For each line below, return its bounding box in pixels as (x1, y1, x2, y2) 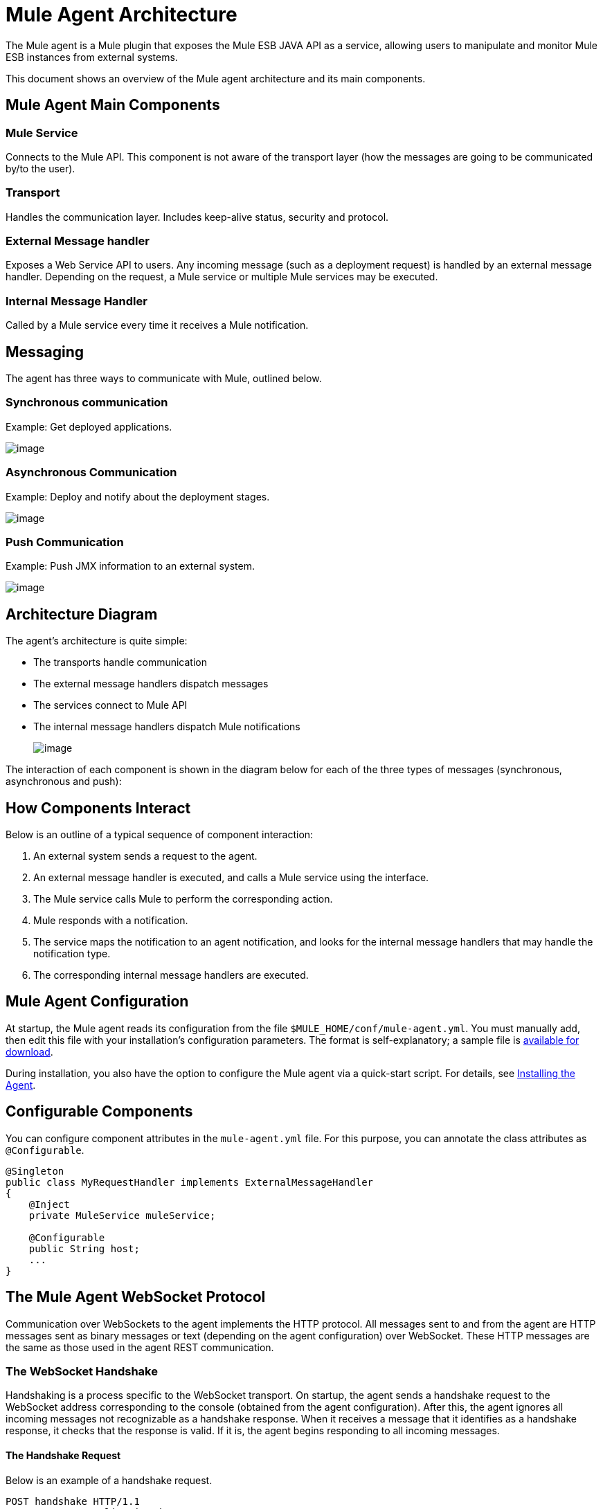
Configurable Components (6, 1103, 193, 1121)
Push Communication (6, 534, 124, 549)
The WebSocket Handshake (6, 1364, 158, 1378)
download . (6, 1045, 53, 1058)
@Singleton (6, 1165, 64, 1177)
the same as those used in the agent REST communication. (6, 1341, 274, 1353)
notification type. (33, 948, 111, 959)
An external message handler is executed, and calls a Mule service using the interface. (33, 871, 429, 883)
